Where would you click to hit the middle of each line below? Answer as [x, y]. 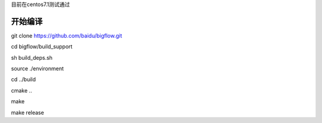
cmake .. [21, 90]
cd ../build [23, 79]
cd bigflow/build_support [42, 47]
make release [27, 112]
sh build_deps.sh [32, 57]
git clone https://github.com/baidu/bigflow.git [66, 35]
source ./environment [37, 69]
